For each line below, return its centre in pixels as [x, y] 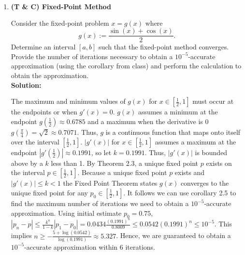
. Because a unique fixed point [122, 172]
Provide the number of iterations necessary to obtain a [92, 56]
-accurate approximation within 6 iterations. [90, 247]
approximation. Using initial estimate [66, 213]
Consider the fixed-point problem [60, 23]
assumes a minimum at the [178, 112]
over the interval [35, 141]
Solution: [26, 85]
